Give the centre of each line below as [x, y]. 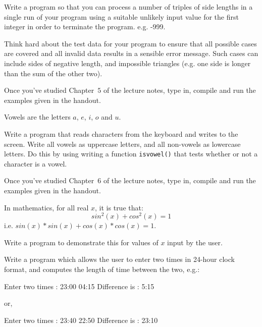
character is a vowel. [36, 163]
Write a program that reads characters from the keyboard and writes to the [121, 133]
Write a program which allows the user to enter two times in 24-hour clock [119, 259]
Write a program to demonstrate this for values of [81, 242]
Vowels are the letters [37, 117]
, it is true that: [119, 207]
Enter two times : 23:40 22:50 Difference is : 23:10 [81, 320]
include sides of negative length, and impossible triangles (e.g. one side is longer [127, 63]
